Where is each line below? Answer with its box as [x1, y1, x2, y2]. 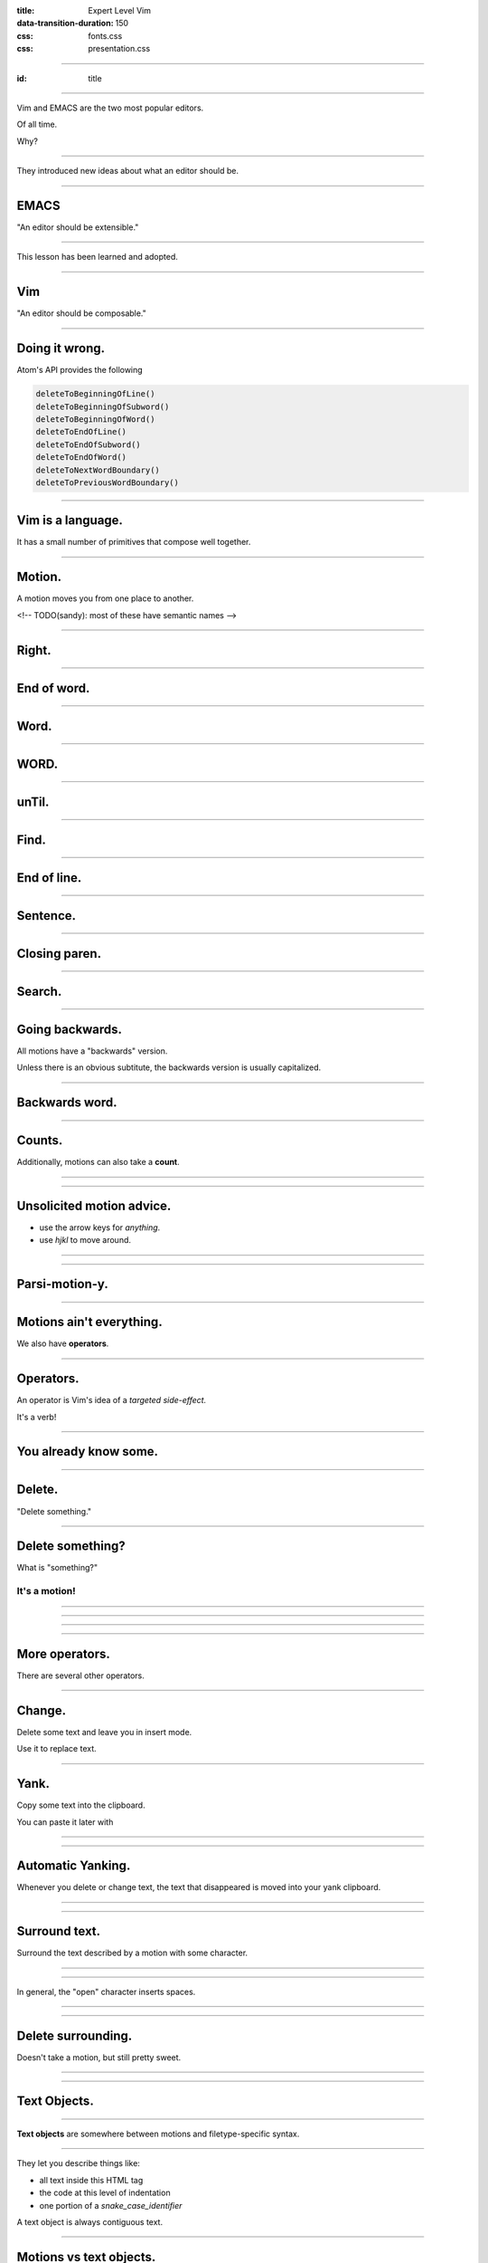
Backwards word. [16, 1095, 117, 1111]
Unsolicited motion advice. [16, 1198, 172, 1213]
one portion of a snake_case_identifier [39, 2200, 183, 2210]
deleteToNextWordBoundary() [35, 464, 160, 475]
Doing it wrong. [16, 340, 106, 357]
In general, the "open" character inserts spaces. [16, 1986, 196, 1997]
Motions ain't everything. [16, 1314, 163, 1330]
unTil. [16, 794, 50, 809]
